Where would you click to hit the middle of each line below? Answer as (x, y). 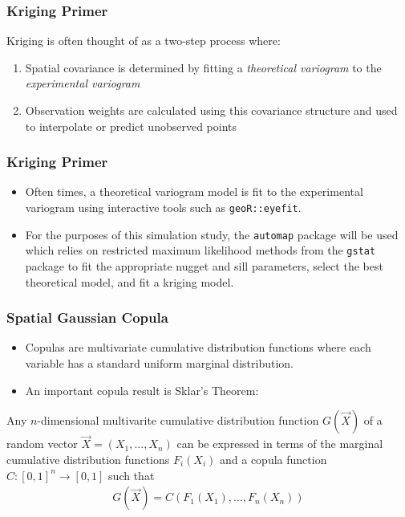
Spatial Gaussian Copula (87, 318)
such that (132, 475)
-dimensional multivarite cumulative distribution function (178, 420)
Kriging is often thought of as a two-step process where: (144, 41)
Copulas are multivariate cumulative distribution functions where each (198, 347)
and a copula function (273, 459)
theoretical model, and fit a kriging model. (130, 281)
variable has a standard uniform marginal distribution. (159, 362)
